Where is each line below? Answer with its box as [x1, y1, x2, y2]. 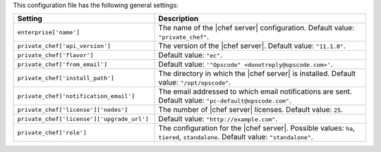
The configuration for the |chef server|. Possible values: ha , [158, 123, 356, 133]
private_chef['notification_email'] [17, 92, 135, 100]
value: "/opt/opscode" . [158, 77, 231, 87]
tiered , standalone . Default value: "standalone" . [158, 132, 313, 142]
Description [158, 14, 199, 24]
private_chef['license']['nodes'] [17, 106, 128, 113]
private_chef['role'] [17, 129, 87, 137]
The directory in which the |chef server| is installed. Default [158, 69, 356, 79]
